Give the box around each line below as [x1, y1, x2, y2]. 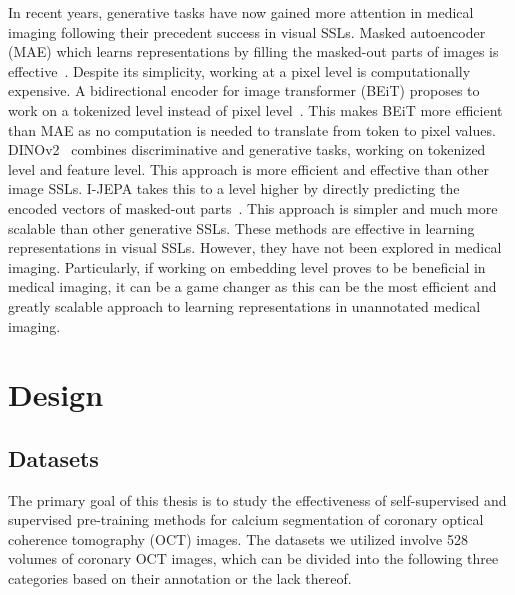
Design [8, 374, 104, 415]
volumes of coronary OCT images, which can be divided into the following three [8, 548, 499, 569]
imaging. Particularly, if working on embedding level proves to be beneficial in [8, 256, 486, 277]
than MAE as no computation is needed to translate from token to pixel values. [8, 119, 496, 140]
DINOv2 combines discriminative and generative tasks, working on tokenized [8, 139, 486, 160]
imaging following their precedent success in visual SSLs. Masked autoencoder [8, 21, 486, 42]
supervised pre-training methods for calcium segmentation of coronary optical [8, 509, 484, 530]
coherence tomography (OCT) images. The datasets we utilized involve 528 [8, 528, 468, 549]
